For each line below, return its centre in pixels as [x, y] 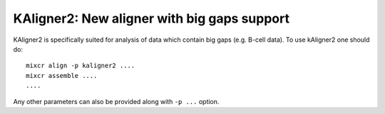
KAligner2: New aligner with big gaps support [152, 18]
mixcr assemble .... [62, 75]
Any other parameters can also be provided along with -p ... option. [116, 101]
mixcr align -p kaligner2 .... [81, 66]
